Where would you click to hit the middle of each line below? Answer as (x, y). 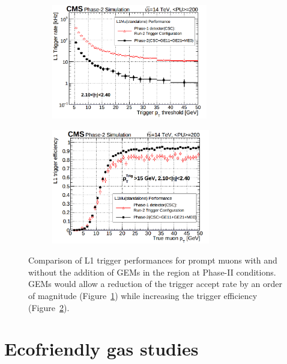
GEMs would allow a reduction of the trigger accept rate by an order (155, 284)
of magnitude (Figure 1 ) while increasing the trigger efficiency (143, 295)
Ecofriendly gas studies (101, 349)
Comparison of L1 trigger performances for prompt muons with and (153, 260)
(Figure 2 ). (49, 307)
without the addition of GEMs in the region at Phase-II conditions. (152, 272)
